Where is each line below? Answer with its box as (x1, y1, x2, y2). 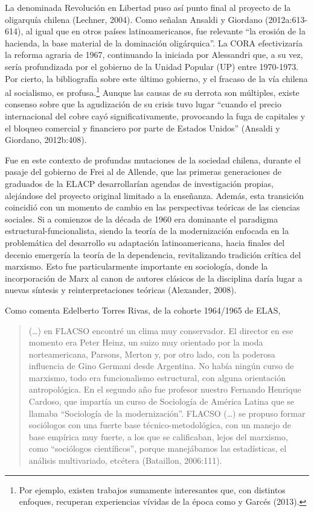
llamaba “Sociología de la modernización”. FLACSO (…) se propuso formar (28, 406, 306, 419)
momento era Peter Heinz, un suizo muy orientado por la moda (28, 336, 263, 349)
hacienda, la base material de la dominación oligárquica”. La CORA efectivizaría (5, 36, 303, 49)
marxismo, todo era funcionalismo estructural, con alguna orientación (28, 371, 286, 384)
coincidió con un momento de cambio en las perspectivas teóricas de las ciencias (5, 201, 300, 213)
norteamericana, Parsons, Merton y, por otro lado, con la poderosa (28, 347, 275, 360)
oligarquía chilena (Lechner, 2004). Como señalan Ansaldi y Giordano (5, 13, 263, 25)
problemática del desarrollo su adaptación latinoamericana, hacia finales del (5, 236, 285, 248)
